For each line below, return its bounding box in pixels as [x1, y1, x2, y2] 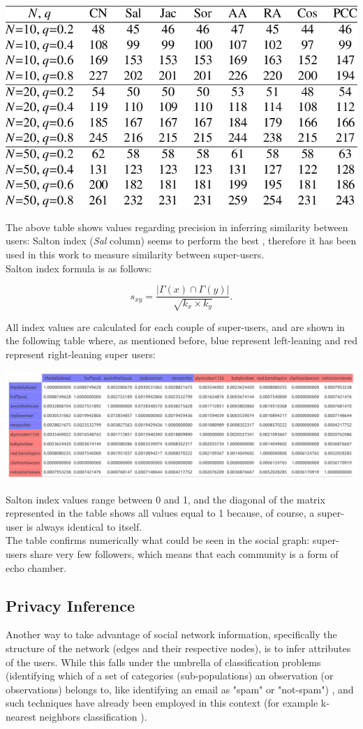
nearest [6, 709, 36, 723]
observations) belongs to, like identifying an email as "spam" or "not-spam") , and [6, 682, 354, 696]
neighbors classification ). [39, 709, 147, 723]
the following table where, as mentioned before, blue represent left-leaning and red [6, 333, 357, 348]
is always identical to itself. [26, 519, 142, 533]
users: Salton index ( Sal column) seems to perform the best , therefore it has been [6, 233, 357, 248]
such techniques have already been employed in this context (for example [6, 695, 318, 710]
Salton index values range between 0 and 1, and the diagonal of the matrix [6, 492, 325, 506]
